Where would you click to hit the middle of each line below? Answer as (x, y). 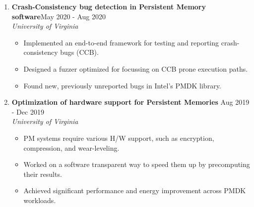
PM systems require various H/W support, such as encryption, (119, 138)
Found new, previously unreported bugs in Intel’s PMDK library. (122, 85)
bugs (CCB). (79, 52)
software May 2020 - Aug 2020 (59, 16)
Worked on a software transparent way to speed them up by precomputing (137, 164)
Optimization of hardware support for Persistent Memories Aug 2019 (130, 102)
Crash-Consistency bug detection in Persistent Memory (109, 6)
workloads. (40, 200)
